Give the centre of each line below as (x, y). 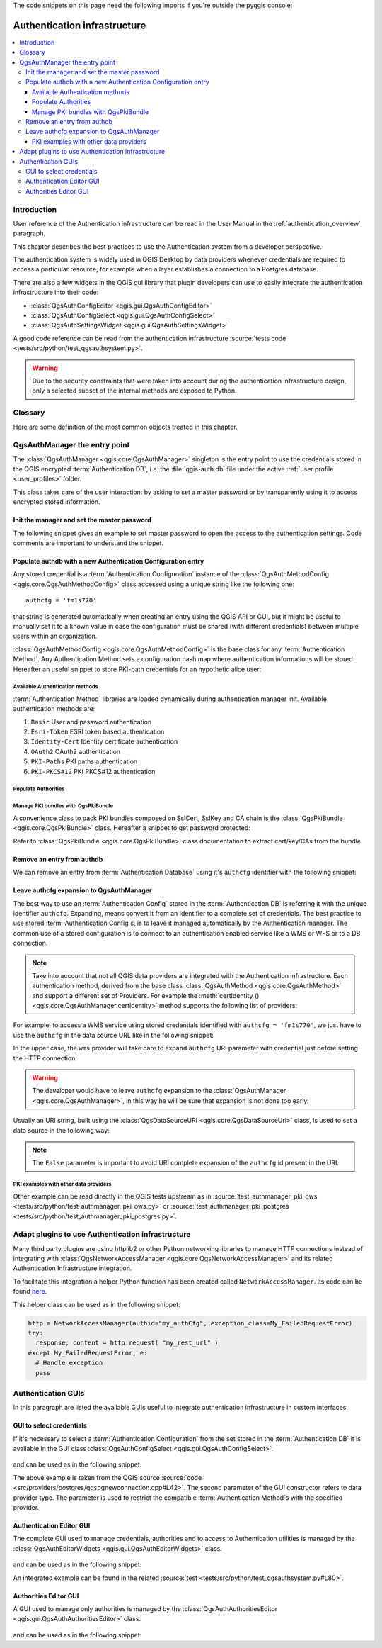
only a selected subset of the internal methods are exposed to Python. (134, 391)
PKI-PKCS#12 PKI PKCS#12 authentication (93, 771)
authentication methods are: (54, 709)
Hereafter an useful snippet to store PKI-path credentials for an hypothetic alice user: (137, 669)
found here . (30, 1291)
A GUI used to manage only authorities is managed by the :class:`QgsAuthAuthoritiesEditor (145, 1608)
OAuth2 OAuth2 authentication (76, 751)
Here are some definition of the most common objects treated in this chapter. (126, 427)
